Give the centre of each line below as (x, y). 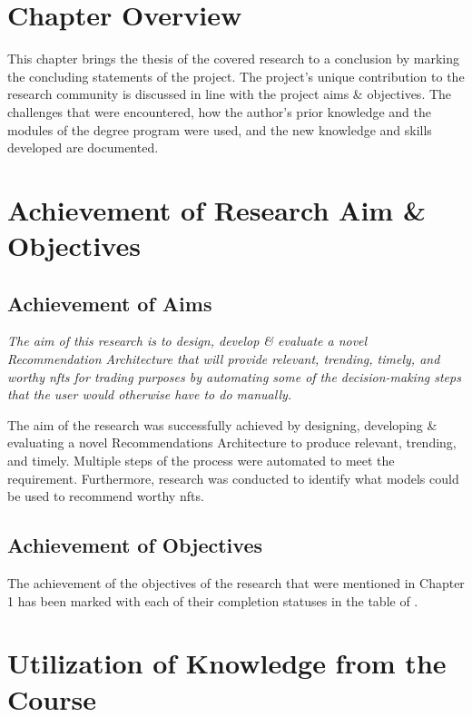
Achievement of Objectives (135, 545)
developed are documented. (83, 147)
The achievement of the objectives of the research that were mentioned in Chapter (236, 583)
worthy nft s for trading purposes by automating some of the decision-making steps (234, 376)
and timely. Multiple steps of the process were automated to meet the (201, 461)
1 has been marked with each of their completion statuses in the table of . (213, 600)
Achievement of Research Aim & (216, 209)
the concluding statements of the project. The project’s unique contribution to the (236, 76)
